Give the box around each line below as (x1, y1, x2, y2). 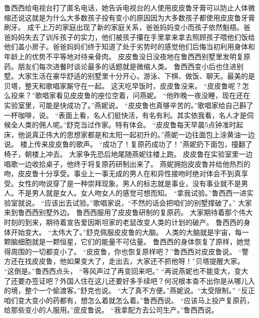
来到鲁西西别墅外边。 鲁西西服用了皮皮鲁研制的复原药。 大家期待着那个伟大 (4, 207, 253, 217)
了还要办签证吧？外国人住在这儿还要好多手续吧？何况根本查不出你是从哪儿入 (4, 275, 255, 286)
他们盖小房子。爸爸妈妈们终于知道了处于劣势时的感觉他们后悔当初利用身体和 (4, 41, 255, 52)
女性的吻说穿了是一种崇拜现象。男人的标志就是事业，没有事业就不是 (17, 178, 241, 188)
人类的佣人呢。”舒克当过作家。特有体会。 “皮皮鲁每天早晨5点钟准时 (17, 119, 236, 130)
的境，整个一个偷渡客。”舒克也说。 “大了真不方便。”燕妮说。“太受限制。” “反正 (4, 285, 255, 296)
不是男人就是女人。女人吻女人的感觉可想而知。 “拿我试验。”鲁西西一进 (17, 188, 247, 198)
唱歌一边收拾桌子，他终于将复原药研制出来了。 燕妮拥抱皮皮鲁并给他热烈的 (4, 158, 251, 169)
